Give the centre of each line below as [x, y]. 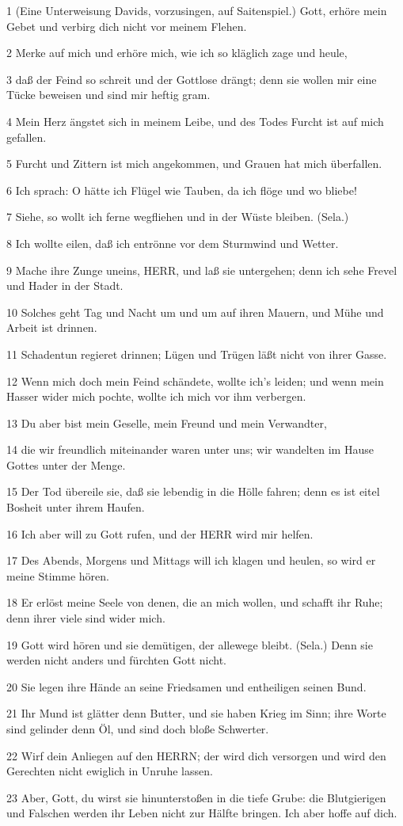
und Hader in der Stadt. [65, 285]
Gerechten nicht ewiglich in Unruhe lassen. [110, 771]
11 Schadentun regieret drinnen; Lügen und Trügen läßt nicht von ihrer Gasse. [197, 354]
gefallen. [27, 137]
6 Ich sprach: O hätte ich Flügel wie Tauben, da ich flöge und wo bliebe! [182, 190]
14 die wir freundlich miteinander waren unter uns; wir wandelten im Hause [190, 449]
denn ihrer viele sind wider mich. [86, 618]
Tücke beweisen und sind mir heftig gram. [108, 95]
